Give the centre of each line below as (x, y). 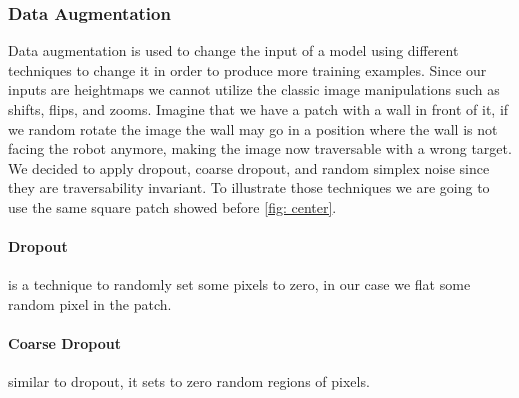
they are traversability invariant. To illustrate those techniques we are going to (249, 187)
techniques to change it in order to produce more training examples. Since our (247, 69)
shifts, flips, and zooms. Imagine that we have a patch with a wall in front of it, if (258, 109)
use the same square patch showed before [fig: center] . (172, 206)
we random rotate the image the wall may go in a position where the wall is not (253, 128)
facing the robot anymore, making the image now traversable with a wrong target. (260, 148)
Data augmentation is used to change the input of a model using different (233, 50)
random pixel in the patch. (90, 303)
